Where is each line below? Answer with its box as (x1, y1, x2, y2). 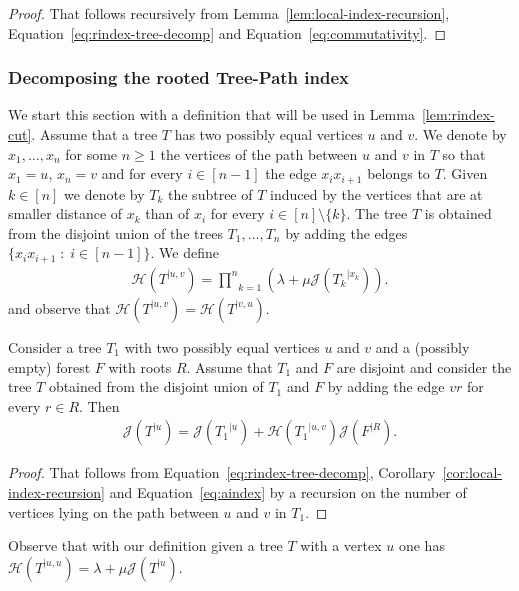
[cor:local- (442, 462, 503, 483)
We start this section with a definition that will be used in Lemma (8, 104, 415, 125)
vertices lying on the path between (8, 501, 219, 522)
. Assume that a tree (31, 124, 158, 144)
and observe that (8, 297, 111, 318)
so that (442, 143, 486, 164)
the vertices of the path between (160, 143, 358, 164)
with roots (108, 356, 172, 377)
